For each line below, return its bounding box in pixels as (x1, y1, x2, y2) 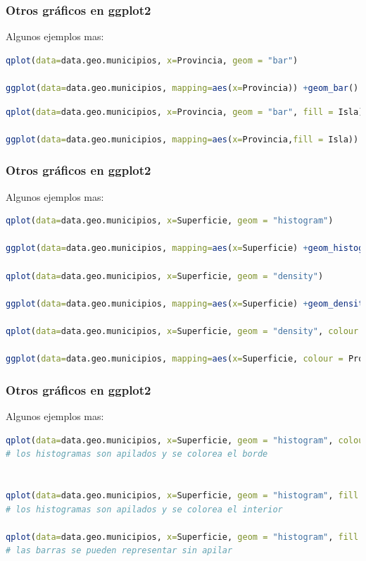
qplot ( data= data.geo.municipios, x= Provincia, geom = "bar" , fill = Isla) (6, 106, 364, 117)
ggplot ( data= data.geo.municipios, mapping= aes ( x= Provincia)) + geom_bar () (6, 83, 359, 93)
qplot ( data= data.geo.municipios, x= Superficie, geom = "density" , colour (6, 326, 359, 336)
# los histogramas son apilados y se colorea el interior (6, 504, 283, 514)
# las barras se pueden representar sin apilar (6, 545, 233, 556)
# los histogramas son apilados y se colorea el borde (6, 449, 268, 460)
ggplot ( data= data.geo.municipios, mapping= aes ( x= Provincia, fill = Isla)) (6, 134, 359, 144)
